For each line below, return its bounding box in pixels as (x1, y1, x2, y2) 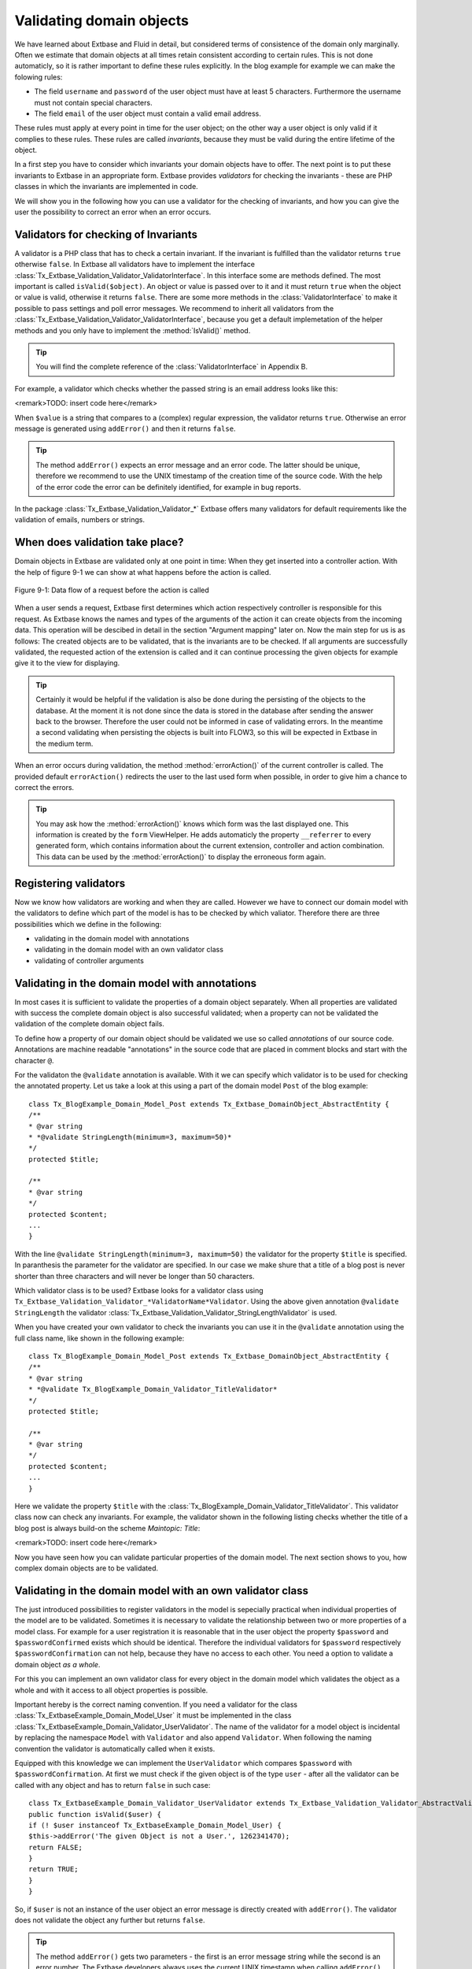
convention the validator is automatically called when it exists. (14, 1744, 216, 1753)
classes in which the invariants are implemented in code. (14, 182, 198, 191)
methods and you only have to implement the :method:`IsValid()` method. (14, 325, 251, 335)
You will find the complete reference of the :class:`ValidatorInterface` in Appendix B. (35, 362, 308, 372)
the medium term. (35, 739, 94, 748)
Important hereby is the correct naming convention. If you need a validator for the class (14, 1700, 298, 1709)
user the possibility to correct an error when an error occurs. (14, 207, 212, 217)
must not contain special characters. (34, 98, 153, 107)
